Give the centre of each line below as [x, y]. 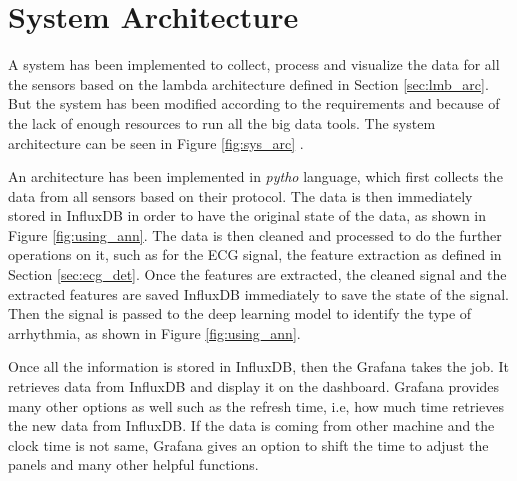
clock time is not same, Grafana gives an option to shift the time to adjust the [248, 444]
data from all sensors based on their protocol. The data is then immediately [240, 195]
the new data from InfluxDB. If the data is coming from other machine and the [251, 425]
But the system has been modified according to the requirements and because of [254, 103]
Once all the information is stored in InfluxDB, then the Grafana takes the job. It [258, 366]
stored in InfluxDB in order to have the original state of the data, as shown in [247, 215]
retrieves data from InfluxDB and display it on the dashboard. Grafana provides [254, 386]
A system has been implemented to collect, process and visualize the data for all [254, 64]
